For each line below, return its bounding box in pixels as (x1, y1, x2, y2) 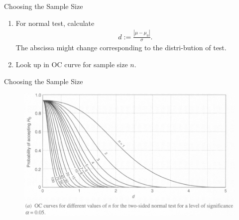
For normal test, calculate (15, 17, 95, 28)
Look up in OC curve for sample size (15, 59, 128, 69)
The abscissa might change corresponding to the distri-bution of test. (15, 42, 227, 53)
